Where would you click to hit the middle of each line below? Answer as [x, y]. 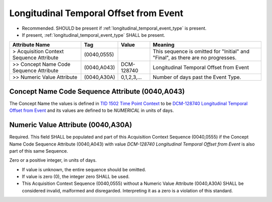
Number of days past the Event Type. [197, 77]
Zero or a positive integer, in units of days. [53, 160]
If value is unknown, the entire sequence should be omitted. [84, 169]
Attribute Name [31, 45]
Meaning [164, 45]
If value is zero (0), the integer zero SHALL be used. [76, 177]
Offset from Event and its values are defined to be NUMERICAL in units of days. [91, 110]
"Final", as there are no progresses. [195, 58]
